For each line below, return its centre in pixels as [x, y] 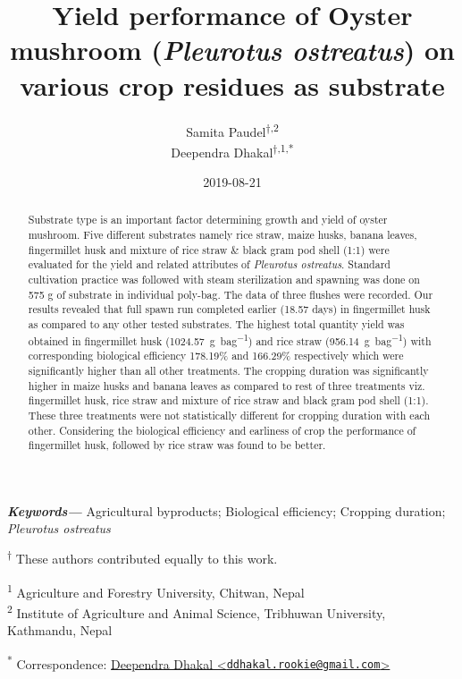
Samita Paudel [226, 131]
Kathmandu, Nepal [60, 630]
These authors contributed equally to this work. [147, 559]
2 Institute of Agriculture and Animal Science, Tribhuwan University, [197, 611]
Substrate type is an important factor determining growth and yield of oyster [208, 220]
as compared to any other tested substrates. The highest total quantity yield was [216, 323]
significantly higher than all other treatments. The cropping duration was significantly [228, 370]
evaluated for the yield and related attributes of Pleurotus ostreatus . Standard [209, 264]
